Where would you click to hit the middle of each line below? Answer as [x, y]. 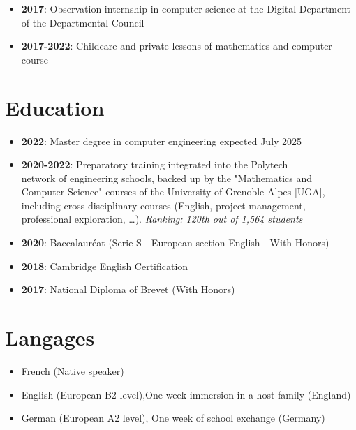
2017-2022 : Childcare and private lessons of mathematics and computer [177, 46]
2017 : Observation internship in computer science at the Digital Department [186, 8]
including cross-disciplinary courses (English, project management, [163, 205]
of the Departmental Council [83, 22]
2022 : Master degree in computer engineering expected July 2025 [162, 141]
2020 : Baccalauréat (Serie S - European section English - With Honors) [175, 243]
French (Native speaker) [73, 370]
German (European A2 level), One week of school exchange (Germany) [173, 418]
